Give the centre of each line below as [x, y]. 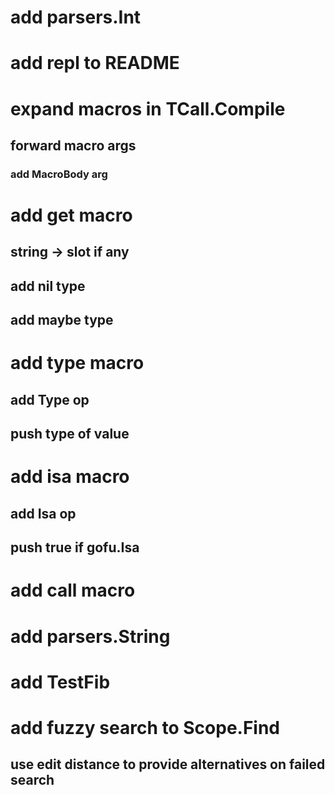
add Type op [50, 399]
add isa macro [70, 477]
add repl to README [95, 63]
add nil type [48, 286]
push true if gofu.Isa [75, 547]
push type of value [70, 434]
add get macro [71, 215]
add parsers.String [90, 636]
